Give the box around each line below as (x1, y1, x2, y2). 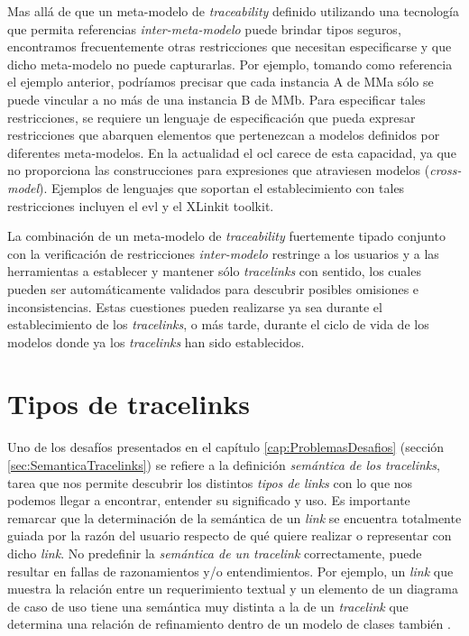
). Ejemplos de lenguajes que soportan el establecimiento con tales (39, 178, 405, 197)
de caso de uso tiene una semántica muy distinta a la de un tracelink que (7, 596, 409, 615)
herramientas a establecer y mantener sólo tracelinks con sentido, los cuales (7, 262, 421, 281)
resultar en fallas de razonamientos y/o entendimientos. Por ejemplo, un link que (7, 561, 454, 580)
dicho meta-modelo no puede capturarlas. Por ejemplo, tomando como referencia (7, 54, 453, 73)
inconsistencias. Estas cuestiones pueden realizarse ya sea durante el (7, 297, 382, 316)
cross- (429, 161, 462, 180)
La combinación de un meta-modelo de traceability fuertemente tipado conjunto (7, 226, 446, 245)
